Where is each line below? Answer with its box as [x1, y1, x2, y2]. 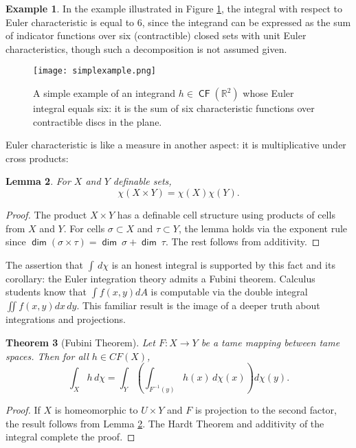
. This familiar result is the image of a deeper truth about [76, 298, 320, 313]
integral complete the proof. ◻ [5, 429, 135, 444]
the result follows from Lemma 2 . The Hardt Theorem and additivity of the [5, 416, 324, 430]
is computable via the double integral [151, 284, 308, 299]
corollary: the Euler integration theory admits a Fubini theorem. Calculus [5, 271, 315, 285]
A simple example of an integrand [33, 86, 176, 100]
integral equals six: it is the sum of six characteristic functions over [33, 101, 315, 115]
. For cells [63, 221, 105, 235]
